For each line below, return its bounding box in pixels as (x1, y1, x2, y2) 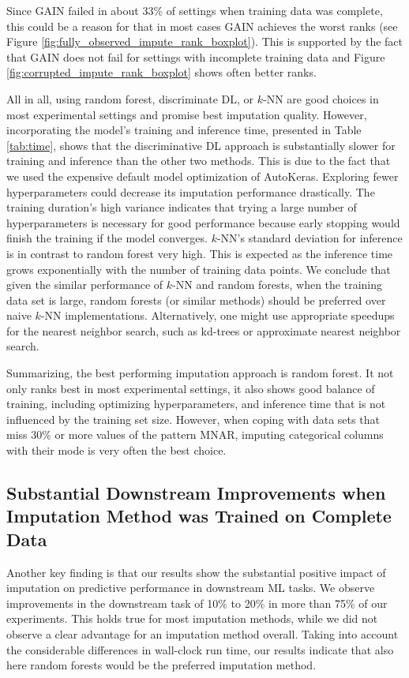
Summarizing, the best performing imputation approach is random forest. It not (6, 365, 394, 381)
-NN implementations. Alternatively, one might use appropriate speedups (40, 307, 395, 324)
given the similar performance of (6, 276, 163, 293)
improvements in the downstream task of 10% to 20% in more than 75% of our (6, 594, 388, 611)
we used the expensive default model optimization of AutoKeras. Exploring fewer (6, 167, 399, 184)
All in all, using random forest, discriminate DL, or (6, 90, 254, 107)
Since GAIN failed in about (6, 2, 139, 18)
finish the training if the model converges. (6, 230, 208, 246)
